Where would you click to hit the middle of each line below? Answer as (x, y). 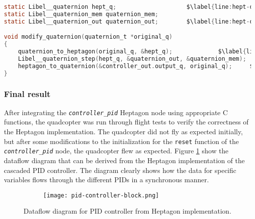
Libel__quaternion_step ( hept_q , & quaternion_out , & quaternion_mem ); (132, 59)
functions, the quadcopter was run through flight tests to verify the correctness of (126, 122)
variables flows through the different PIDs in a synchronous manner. (106, 180)
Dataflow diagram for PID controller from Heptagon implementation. (127, 211)
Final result (27, 94)
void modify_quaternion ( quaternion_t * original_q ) (88, 37)
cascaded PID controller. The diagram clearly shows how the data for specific (120, 170)
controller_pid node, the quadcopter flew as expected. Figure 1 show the (116, 151)
